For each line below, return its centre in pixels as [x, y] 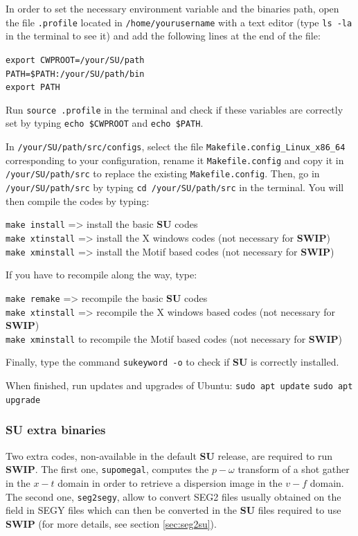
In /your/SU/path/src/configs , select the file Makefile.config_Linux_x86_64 [176, 146]
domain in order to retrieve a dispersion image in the [170, 482]
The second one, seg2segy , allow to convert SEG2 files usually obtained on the [173, 496]
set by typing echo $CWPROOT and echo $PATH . [105, 123]
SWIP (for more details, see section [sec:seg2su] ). [111, 523]
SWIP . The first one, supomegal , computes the [107, 469]
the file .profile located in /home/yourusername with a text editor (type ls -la [179, 22]
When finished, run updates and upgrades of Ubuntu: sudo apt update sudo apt [179, 385]
